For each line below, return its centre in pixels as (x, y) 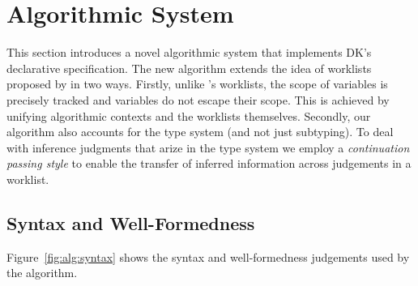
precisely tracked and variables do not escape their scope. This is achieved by (198, 99)
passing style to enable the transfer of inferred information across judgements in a (209, 163)
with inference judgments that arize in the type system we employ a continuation (208, 147)
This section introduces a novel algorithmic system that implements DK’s (189, 52)
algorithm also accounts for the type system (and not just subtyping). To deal (200, 132)
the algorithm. (42, 273)
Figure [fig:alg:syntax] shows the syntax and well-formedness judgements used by (208, 256)
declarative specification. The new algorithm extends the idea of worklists (189, 68)
